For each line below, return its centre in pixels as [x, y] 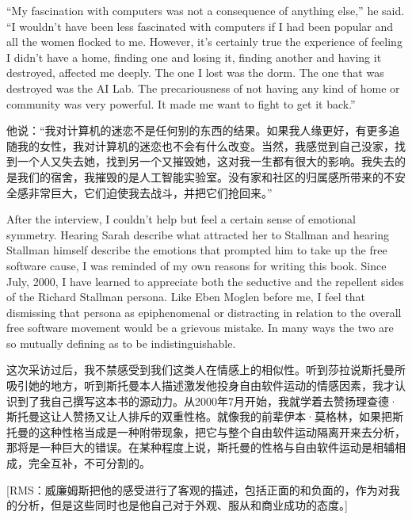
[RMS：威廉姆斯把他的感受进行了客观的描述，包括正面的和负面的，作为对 [198, 489]
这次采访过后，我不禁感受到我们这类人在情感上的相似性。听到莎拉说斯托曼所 [206, 370]
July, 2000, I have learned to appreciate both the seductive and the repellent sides [205, 281]
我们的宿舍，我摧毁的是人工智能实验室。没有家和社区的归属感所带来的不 [206, 176]
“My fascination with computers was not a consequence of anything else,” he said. [206, 10]
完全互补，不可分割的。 [89, 463]
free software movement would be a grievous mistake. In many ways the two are [200, 328]
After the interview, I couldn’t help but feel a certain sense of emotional [181, 219]
